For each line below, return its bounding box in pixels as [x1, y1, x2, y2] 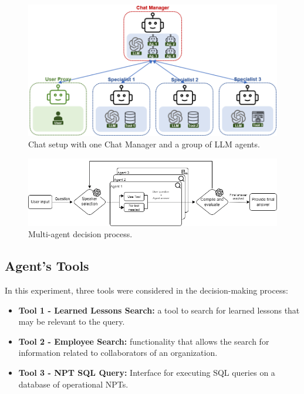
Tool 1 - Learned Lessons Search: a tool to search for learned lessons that [18, 304, 300, 316]
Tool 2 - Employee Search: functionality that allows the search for [18, 335, 269, 347]
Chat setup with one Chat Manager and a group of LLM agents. [28, 138, 260, 150]
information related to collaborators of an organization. [18, 346, 218, 359]
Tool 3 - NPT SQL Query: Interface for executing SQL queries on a [18, 366, 275, 379]
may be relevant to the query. [18, 315, 125, 328]
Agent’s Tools [5, 257, 89, 275]
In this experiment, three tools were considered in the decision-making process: [5, 284, 288, 297]
